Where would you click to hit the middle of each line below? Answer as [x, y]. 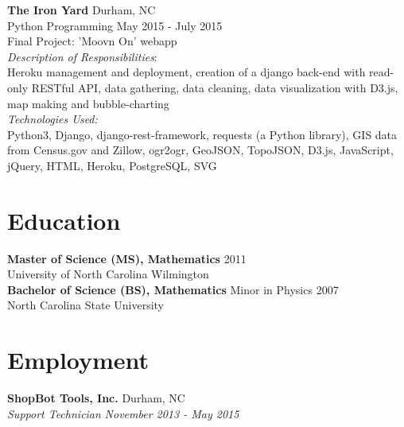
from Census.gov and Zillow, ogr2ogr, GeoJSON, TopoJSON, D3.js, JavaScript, [200, 150]
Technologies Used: [52, 119]
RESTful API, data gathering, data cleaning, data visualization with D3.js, [215, 87]
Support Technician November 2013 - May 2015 [123, 413]
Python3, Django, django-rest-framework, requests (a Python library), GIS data [202, 134]
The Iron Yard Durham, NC [82, 10]
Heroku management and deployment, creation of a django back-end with [186, 72]
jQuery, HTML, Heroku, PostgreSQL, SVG [112, 165]
